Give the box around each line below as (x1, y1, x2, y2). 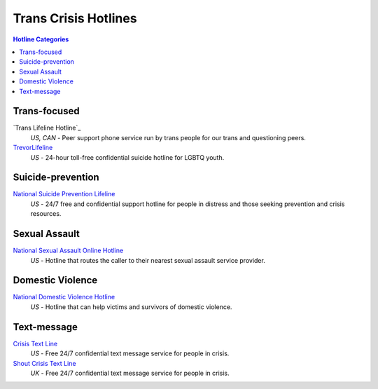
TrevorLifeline (13, 144, 53, 152)
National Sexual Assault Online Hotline (13, 246, 124, 255)
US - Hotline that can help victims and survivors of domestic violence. (30, 302, 232, 311)
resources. (30, 210, 62, 218)
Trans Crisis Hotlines (13, 11, 137, 26)
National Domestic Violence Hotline (13, 293, 115, 301)
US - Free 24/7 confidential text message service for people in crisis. (30, 349, 230, 357)
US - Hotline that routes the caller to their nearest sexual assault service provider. (30, 256, 265, 264)
